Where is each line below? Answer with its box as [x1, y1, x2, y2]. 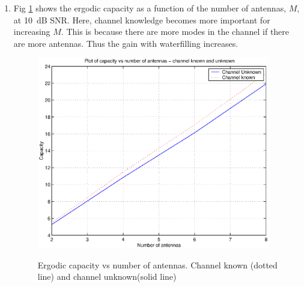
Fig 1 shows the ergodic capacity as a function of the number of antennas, [13, 2, 287, 14]
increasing [13, 25, 50, 38]
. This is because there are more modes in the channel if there [61, 25, 290, 38]
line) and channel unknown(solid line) [37, 270, 177, 283]
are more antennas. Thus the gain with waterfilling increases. [13, 37, 239, 49]
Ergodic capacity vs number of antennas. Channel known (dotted [37, 258, 278, 271]
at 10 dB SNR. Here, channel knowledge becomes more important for [13, 13, 270, 26]
